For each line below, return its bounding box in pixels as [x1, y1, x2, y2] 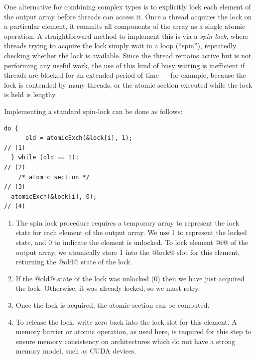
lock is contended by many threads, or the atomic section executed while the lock [4, 79, 253, 90]
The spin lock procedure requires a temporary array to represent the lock [15, 217, 240, 228]
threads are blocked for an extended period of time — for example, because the [4, 70, 246, 80]
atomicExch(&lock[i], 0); [11, 193, 97, 200]
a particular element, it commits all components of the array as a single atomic [4, 21, 246, 31]
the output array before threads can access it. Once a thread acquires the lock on [4, 11, 252, 21]
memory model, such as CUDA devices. [15, 346, 136, 356]
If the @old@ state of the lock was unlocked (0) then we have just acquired [15, 273, 245, 283]
